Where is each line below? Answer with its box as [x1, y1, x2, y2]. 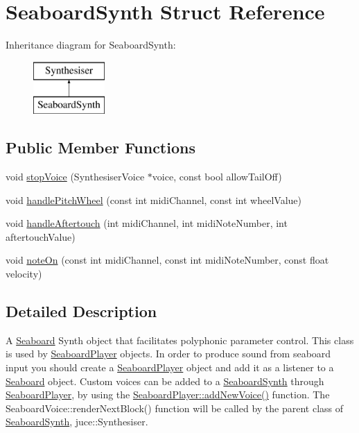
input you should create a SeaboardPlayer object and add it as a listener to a [6, 360, 334, 375]
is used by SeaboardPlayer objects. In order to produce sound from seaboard [6, 346, 331, 361]
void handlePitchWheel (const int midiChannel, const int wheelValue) [6, 192, 302, 207]
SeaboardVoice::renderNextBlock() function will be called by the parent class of [6, 400, 344, 415]
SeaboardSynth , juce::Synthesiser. [6, 414, 148, 429]
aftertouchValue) [6, 229, 76, 244]
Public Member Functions [6, 137, 195, 158]
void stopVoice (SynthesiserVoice [6, 169, 145, 184]
